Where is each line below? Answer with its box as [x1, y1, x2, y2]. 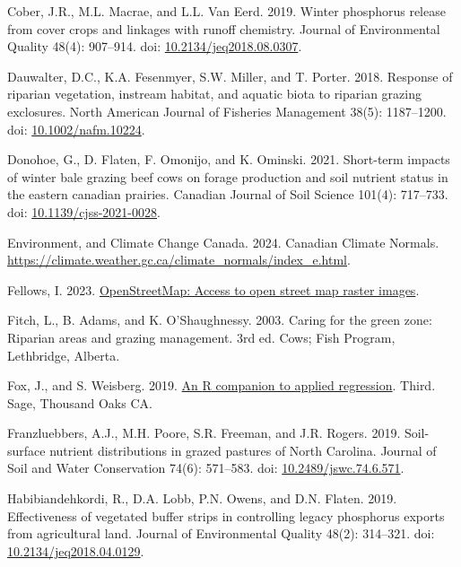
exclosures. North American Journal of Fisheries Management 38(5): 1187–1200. [7, 101, 447, 120]
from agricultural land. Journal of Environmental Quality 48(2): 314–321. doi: [7, 524, 435, 543]
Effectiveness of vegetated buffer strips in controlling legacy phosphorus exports [7, 506, 445, 525]
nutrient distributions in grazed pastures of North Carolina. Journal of [49, 441, 437, 459]
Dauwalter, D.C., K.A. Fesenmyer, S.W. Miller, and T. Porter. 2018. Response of [7, 66, 453, 85]
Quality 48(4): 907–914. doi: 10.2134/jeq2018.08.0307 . [7, 37, 302, 56]
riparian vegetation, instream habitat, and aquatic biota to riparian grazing [7, 84, 422, 103]
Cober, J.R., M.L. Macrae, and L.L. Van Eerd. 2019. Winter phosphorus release [7, 2, 446, 20]
